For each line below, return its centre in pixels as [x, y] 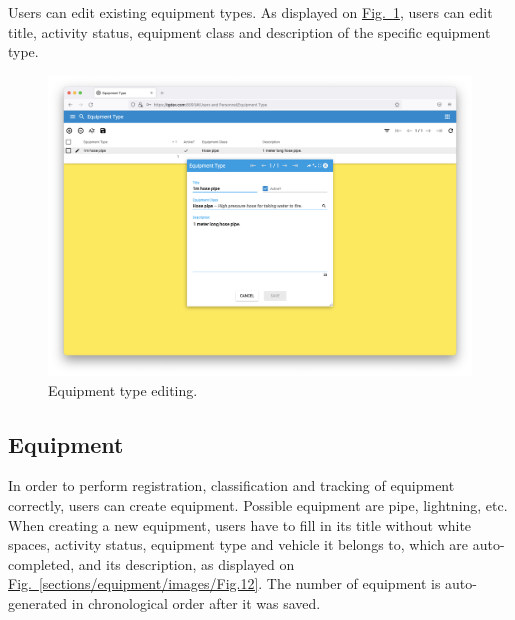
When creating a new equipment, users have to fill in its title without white [240, 524]
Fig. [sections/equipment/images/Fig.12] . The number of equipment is [224, 583]
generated [38, 602]
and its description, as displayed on [186, 563]
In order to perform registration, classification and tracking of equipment [231, 485]
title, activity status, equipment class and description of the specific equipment [249, 31]
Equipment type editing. [123, 389]
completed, [41, 563]
